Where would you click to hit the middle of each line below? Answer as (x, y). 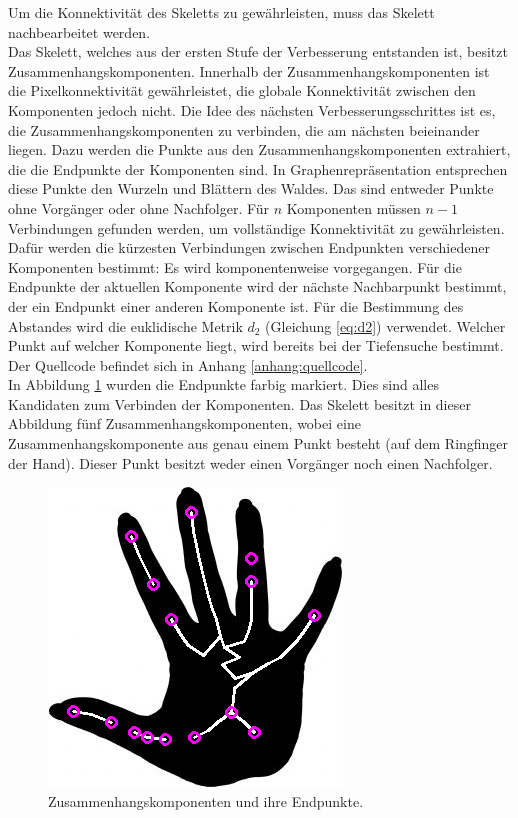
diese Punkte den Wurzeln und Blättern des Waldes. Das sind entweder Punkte (251, 188)
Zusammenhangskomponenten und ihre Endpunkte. (206, 800)
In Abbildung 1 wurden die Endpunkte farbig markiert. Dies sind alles (223, 384)
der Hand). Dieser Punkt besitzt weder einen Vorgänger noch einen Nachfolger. (250, 462)
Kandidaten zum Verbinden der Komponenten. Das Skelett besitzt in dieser (239, 403)
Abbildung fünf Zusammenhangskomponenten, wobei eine (184, 423)
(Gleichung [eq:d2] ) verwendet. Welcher (385, 325)
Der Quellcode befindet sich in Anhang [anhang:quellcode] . (188, 364)
